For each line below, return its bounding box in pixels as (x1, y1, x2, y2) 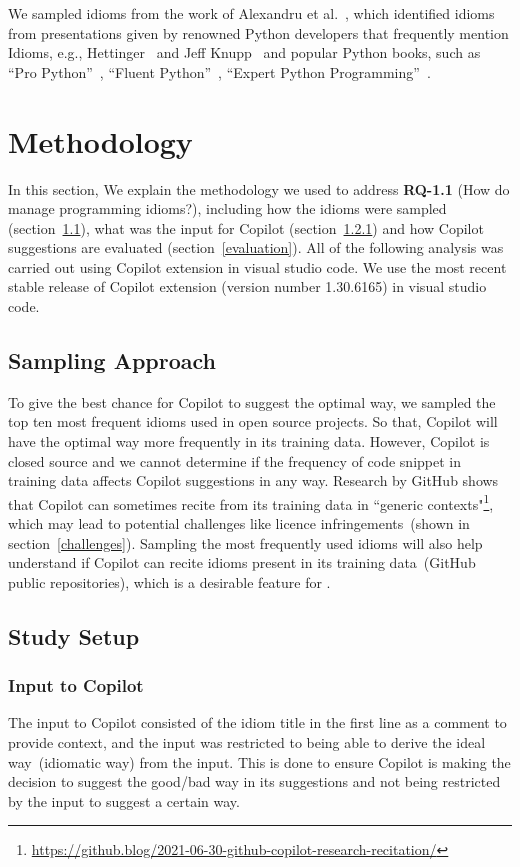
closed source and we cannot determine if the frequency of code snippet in (8, 450, 461, 471)
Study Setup (8, 620, 140, 651)
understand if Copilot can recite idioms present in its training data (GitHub (8, 552, 476, 573)
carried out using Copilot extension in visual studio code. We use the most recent (8, 256, 507, 277)
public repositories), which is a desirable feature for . (8, 571, 331, 592)
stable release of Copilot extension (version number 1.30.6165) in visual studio (8, 276, 487, 297)
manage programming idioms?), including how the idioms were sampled (8, 198, 447, 219)
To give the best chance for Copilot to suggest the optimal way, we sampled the (8, 391, 496, 412)
